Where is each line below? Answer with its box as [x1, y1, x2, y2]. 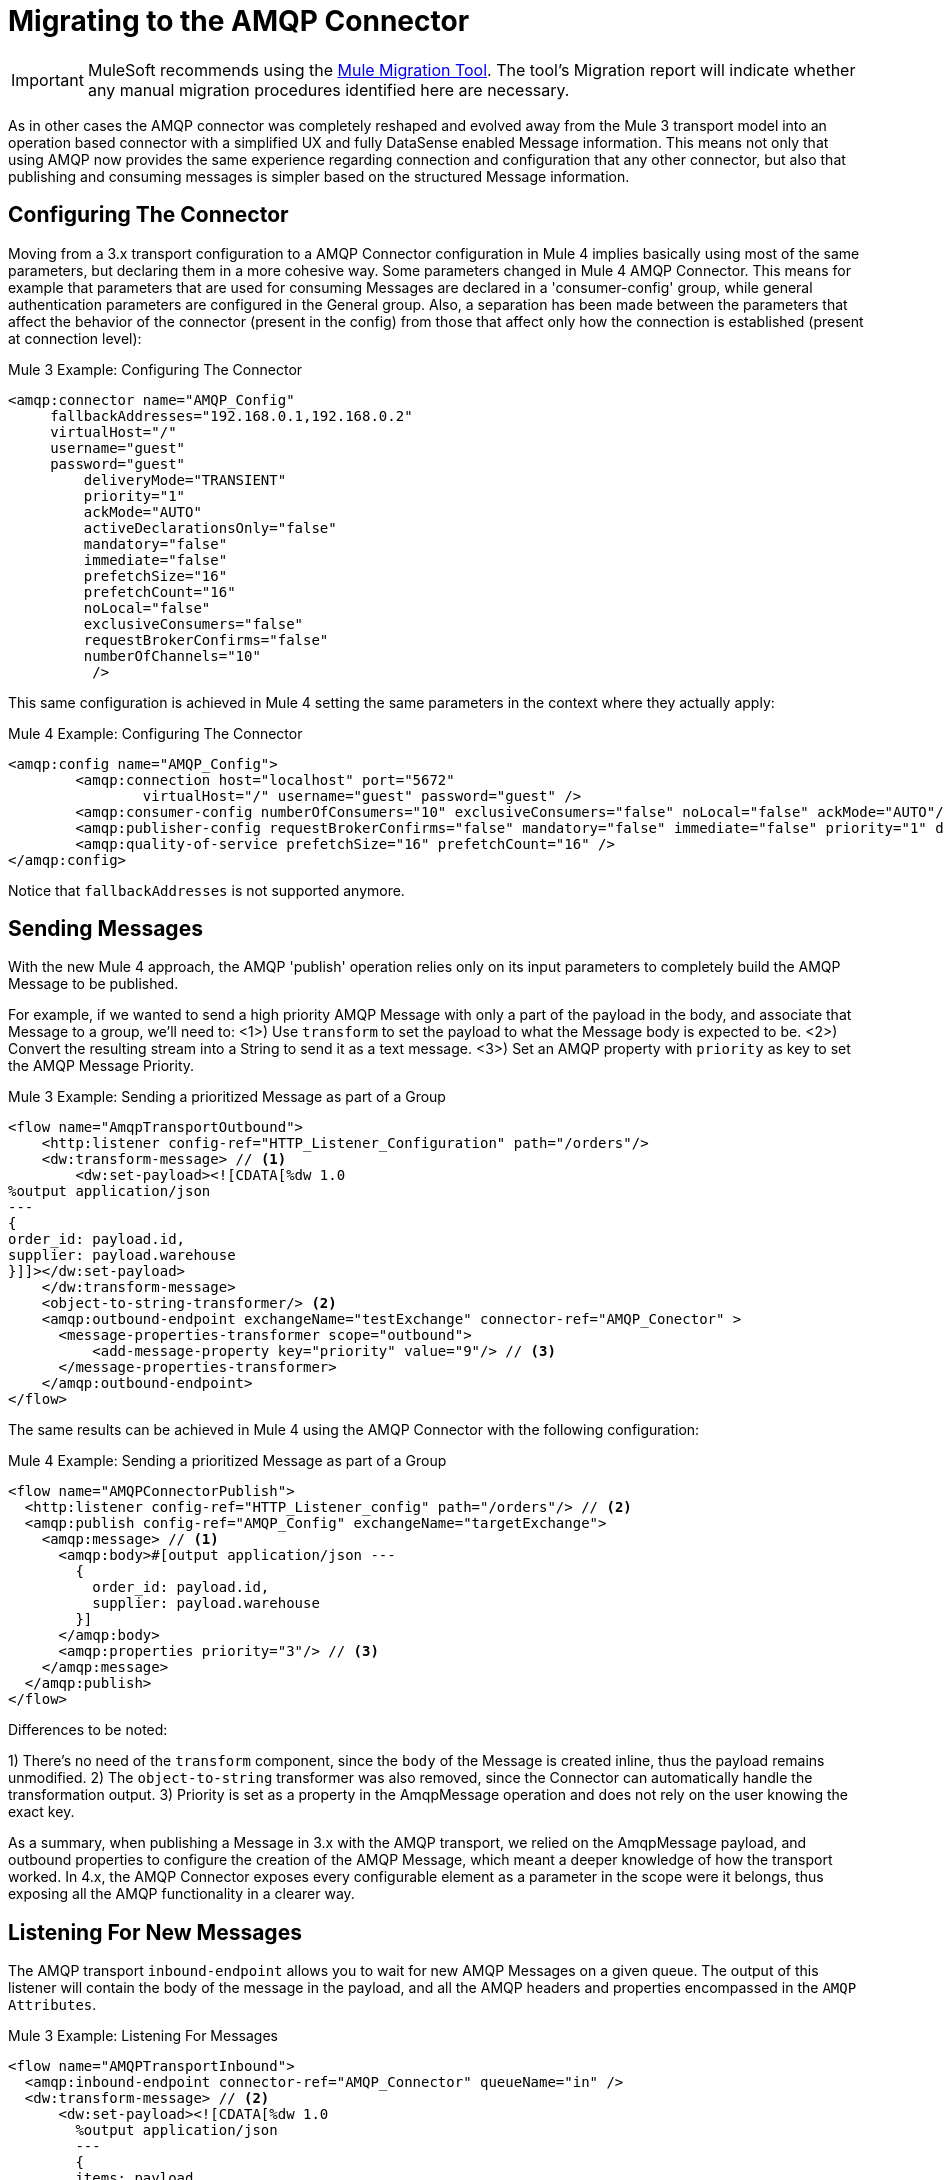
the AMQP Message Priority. [8, 1057, 195, 1075]
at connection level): [8, 329, 142, 347]
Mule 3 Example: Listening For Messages [8, 2027, 278, 2045]
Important [11, 69, 84, 90]
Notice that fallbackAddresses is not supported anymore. [8, 881, 405, 899]
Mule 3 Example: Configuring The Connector [8, 360, 303, 378]
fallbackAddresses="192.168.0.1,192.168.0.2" [50, 407, 413, 424]
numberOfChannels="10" [83, 647, 261, 664]
